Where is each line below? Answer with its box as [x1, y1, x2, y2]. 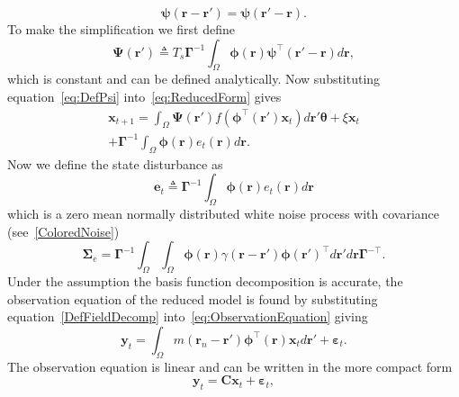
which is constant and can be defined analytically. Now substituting [7, 69, 381, 88]
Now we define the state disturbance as [7, 154, 223, 173]
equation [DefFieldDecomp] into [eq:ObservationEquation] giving [7, 307, 368, 326]
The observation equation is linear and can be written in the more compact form [7, 356, 453, 375]
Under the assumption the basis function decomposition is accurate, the [7, 272, 403, 291]
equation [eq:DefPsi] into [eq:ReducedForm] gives [7, 86, 282, 105]
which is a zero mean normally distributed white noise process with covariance [7, 204, 440, 223]
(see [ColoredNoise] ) [7, 221, 120, 240]
